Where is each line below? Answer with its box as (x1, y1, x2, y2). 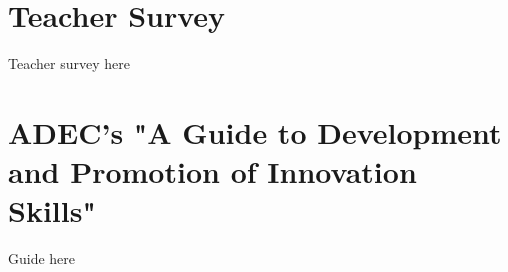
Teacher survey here (8, 53, 130, 74)
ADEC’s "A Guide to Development (8, 111, 502, 152)
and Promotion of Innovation (8, 151, 417, 192)
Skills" (8, 190, 96, 231)
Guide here (8, 248, 76, 269)
